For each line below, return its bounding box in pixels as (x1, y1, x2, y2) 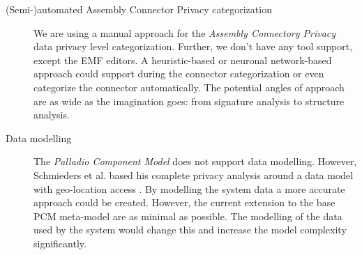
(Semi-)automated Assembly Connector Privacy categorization (6, 2, 272, 16)
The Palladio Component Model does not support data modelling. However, (33, 154, 357, 169)
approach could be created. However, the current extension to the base (33, 195, 335, 210)
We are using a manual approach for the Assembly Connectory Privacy (33, 25, 336, 40)
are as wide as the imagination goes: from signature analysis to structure (33, 93, 345, 108)
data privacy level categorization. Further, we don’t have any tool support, (33, 39, 353, 54)
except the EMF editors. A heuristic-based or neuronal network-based (33, 52, 332, 67)
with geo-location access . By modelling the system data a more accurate (33, 181, 345, 196)
